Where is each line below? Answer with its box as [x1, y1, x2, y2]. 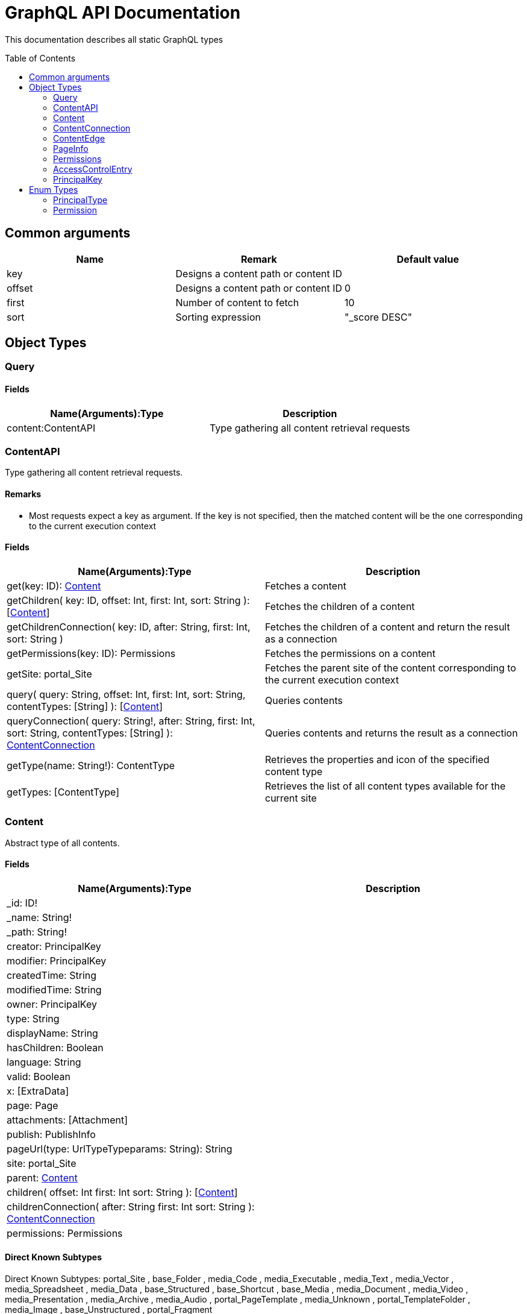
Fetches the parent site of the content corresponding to [265, 661, 516, 674]
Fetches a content [265, 579, 346, 592]
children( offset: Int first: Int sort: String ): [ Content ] [7, 1186, 238, 1198]
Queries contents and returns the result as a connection [265, 726, 518, 739]
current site [265, 791, 317, 804]
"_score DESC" [345, 310, 413, 323]
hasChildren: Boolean [7, 1041, 104, 1054]
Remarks [5, 489, 42, 500]
